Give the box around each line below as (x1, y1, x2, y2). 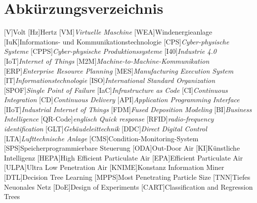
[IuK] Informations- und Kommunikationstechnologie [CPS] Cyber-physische (4, 36, 229, 46)
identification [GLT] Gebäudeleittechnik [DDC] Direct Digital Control (4, 123, 207, 134)
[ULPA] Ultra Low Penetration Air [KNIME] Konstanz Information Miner (4, 162, 224, 172)
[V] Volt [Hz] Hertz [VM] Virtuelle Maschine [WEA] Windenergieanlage (4, 27, 213, 37)
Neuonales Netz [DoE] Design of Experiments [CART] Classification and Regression (4, 181, 253, 192)
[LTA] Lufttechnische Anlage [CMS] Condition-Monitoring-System (4, 133, 199, 143)
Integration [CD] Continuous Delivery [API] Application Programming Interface (4, 94, 240, 105)
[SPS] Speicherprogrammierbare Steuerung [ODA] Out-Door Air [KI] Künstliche (4, 143, 240, 153)
